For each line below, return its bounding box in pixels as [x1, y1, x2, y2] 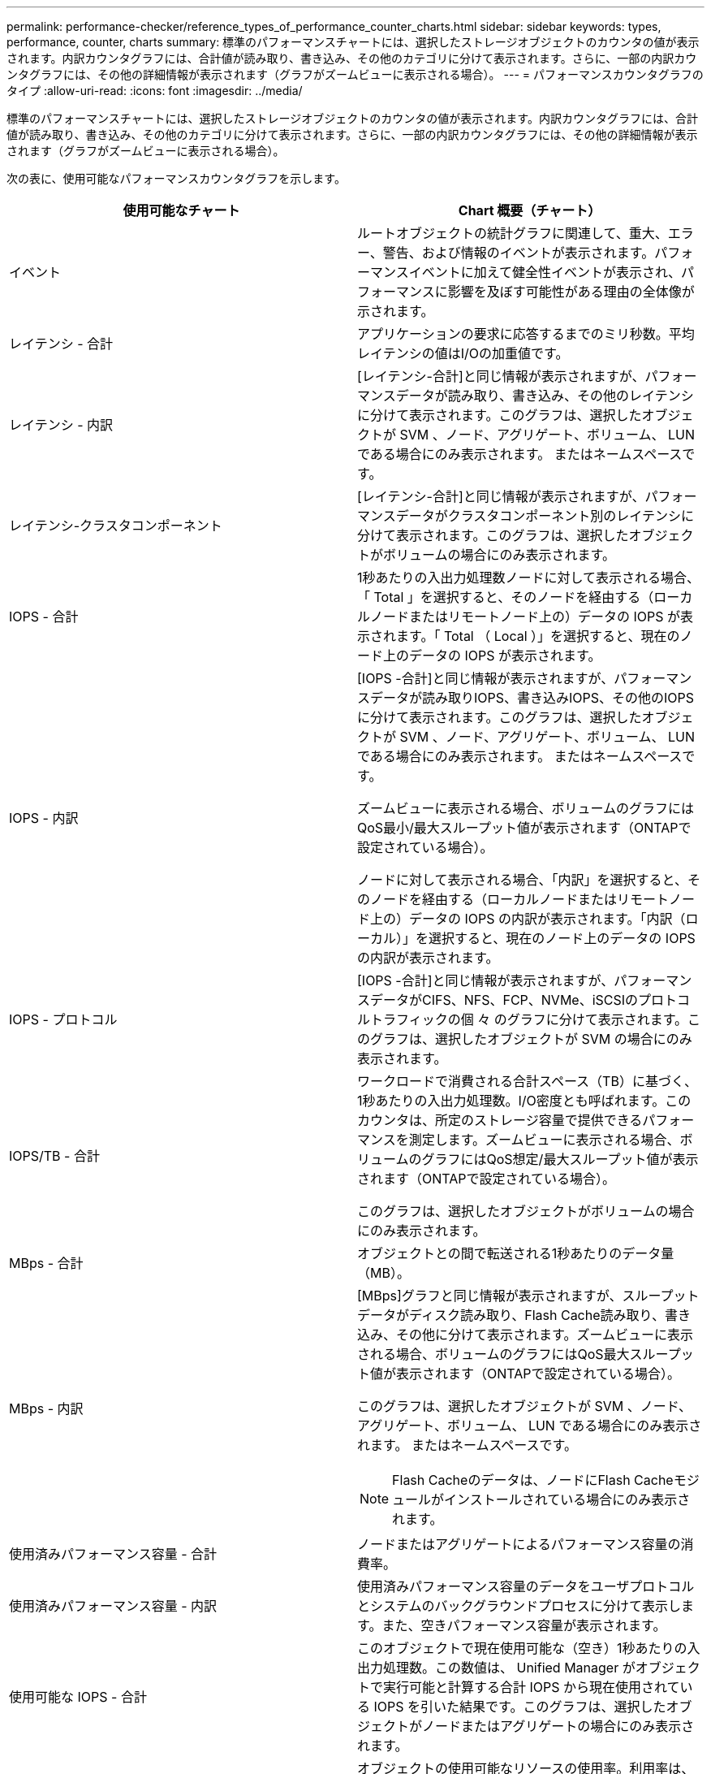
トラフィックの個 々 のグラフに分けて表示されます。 [370, 1011, 688, 1028]
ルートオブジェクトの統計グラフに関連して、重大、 [357, 225, 668, 241]
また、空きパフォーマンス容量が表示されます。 [381, 1617, 666, 1633]
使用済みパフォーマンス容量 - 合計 [9, 1546, 218, 1562]
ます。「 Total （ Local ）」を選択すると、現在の [396, 628, 680, 644]
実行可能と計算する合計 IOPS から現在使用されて [383, 1679, 680, 1695]
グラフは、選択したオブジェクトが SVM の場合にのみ [370, 1031, 692, 1047]
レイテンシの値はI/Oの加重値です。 [357, 345, 569, 361]
